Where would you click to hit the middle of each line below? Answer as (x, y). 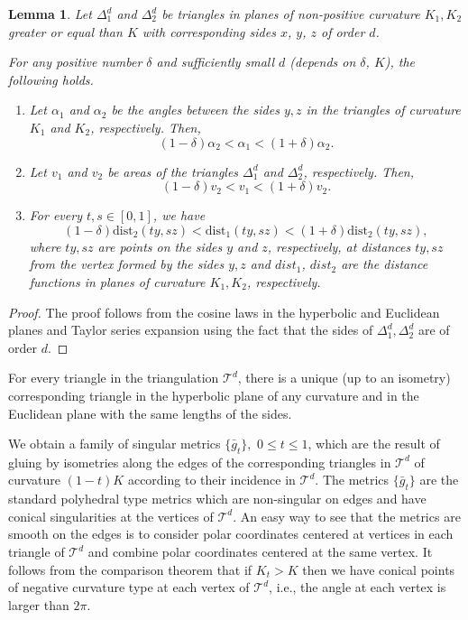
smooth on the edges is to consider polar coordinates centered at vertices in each (231, 534)
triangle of (37, 552)
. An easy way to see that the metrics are (347, 516)
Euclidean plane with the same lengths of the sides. (150, 413)
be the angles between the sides (195, 110)
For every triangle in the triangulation (114, 378)
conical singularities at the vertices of (111, 516)
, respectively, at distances (339, 246)
